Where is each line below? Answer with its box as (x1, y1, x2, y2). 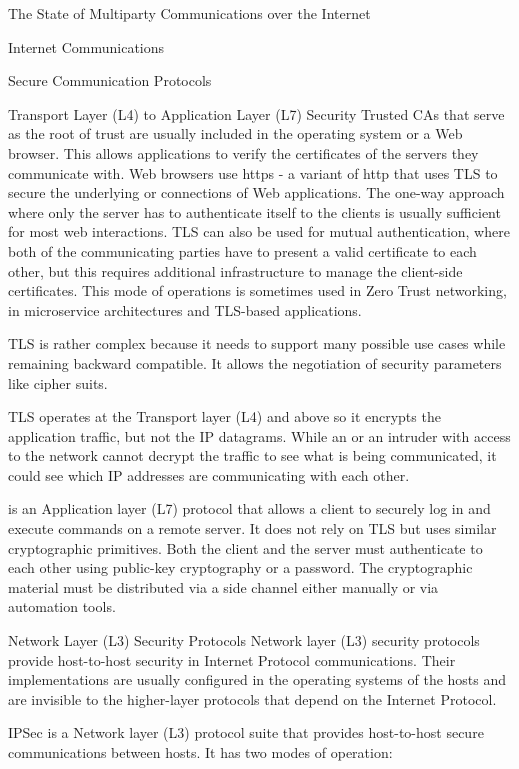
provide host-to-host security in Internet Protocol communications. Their (8, 649, 456, 670)
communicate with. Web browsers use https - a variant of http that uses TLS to (8, 162, 498, 183)
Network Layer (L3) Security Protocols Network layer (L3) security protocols (8, 630, 480, 651)
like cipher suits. (8, 372, 108, 393)
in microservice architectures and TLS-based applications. (8, 299, 362, 320)
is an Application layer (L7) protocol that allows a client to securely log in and (8, 498, 491, 519)
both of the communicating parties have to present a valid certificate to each (8, 240, 477, 261)
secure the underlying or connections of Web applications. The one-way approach (8, 182, 505, 203)
